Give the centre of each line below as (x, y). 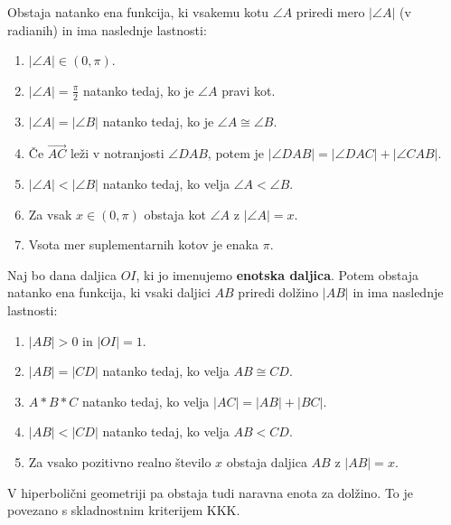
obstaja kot (175, 214)
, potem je (236, 153)
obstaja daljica (267, 461)
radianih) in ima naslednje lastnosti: (107, 29)
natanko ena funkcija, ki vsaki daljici (109, 292)
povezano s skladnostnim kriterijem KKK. (124, 510)
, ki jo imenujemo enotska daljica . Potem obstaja (277, 274)
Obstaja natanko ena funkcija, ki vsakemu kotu (138, 12)
